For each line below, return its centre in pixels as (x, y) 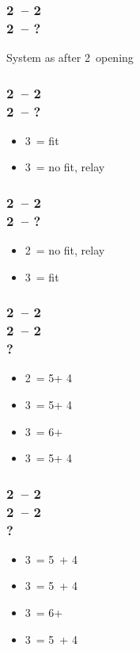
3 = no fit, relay (65, 167)
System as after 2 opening (70, 57)
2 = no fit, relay (65, 250)
